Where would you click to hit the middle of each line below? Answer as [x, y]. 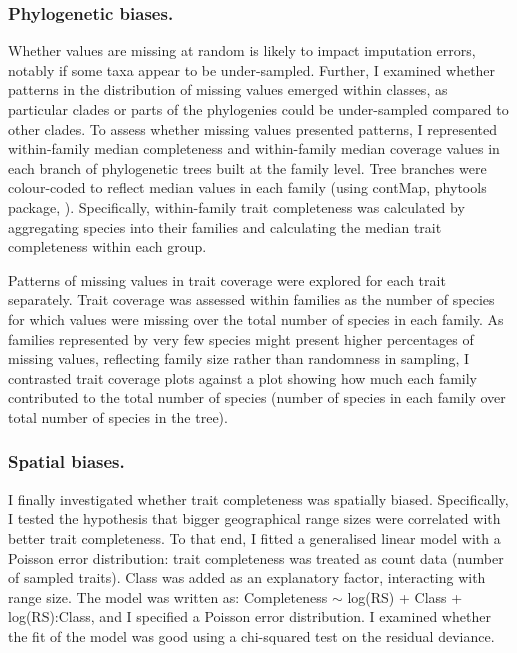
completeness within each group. [107, 246]
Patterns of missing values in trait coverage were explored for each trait [227, 279]
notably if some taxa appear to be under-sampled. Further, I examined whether [252, 69]
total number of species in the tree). [118, 416]
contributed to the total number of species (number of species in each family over [257, 397]
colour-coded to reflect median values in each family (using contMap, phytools [247, 187]
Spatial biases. [66, 461]
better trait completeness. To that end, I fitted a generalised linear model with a [254, 537]
